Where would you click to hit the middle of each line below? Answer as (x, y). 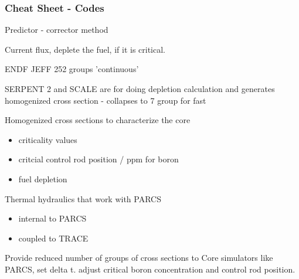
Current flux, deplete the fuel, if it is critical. (85, 49)
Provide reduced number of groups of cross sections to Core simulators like (139, 258)
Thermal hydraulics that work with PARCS (83, 198)
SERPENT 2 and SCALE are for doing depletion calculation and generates (140, 89)
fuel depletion (43, 178)
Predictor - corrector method (57, 30)
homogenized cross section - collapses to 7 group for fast (106, 100)
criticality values (48, 139)
